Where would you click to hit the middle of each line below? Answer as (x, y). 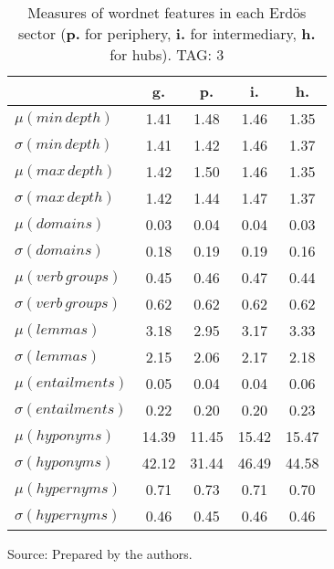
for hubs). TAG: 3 (167, 54)
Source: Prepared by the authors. (100, 553)
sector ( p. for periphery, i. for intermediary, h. (167, 33)
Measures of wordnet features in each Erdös (167, 12)
